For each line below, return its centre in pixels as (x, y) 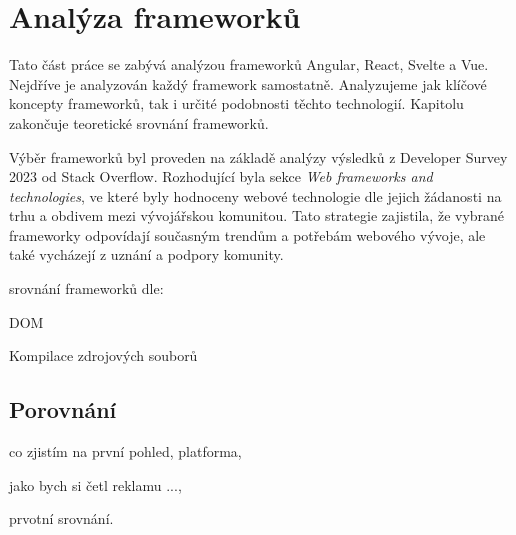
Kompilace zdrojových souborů (103, 355)
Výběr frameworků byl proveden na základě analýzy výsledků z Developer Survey (258, 156)
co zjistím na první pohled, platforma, (125, 451)
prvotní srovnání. (61, 518)
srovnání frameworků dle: (86, 288)
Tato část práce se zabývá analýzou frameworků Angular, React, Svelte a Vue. (249, 64)
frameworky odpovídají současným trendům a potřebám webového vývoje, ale (247, 234)
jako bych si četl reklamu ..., (95, 484)
